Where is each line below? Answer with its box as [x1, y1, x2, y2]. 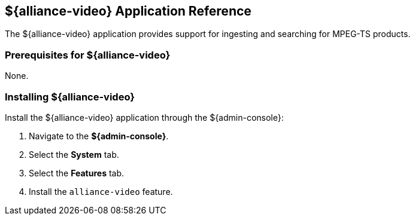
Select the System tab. [29, 149, 119, 160]
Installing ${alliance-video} [5, 90, 135, 103]
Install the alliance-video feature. [29, 186, 173, 197]
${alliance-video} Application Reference [5, 4, 252, 19]
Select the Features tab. [29, 167, 125, 178]
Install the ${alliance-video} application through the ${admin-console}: [5, 112, 284, 123]
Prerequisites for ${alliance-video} [5, 48, 171, 61]
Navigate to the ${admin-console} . [29, 130, 169, 141]
